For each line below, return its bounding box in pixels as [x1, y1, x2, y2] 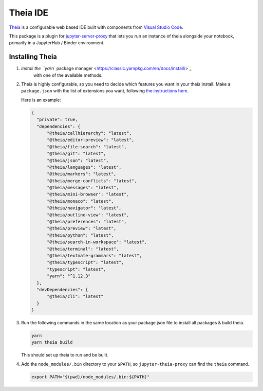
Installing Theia [9, 53, 57, 61]
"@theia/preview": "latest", [47, 226, 116, 231]
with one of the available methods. [33, 72, 103, 78]
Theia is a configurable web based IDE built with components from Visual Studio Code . [9, 24, 184, 30]
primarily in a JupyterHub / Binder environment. [9, 40, 105, 46]
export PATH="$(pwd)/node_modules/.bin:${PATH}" [31, 374, 150, 379]
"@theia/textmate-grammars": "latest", [47, 253, 142, 258]
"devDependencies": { [37, 287, 89, 292]
